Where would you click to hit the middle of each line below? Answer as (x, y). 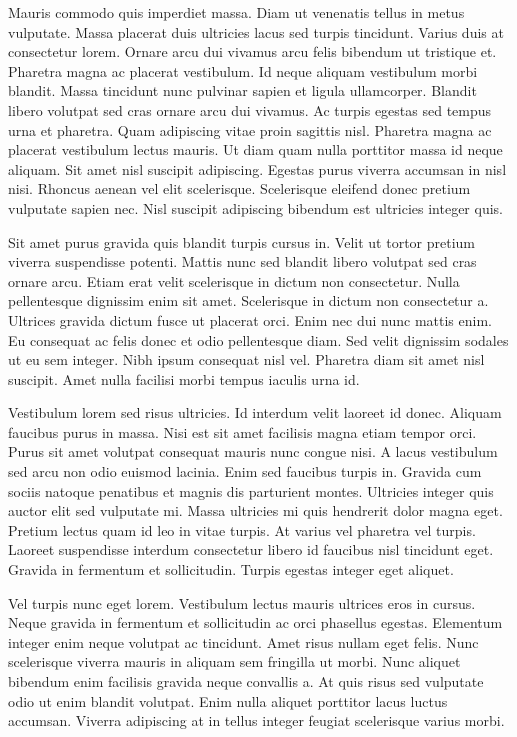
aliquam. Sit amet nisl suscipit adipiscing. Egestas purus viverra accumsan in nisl (257, 168)
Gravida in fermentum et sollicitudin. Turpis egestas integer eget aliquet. (231, 569)
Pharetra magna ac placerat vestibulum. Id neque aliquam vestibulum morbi (243, 70)
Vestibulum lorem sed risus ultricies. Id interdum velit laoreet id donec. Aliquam (255, 412)
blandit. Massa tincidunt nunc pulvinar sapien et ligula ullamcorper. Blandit (242, 90)
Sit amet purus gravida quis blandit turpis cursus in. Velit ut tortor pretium (242, 241)
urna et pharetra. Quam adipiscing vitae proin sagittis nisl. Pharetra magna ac (250, 129)
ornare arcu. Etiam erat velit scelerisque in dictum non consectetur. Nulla (234, 280)
